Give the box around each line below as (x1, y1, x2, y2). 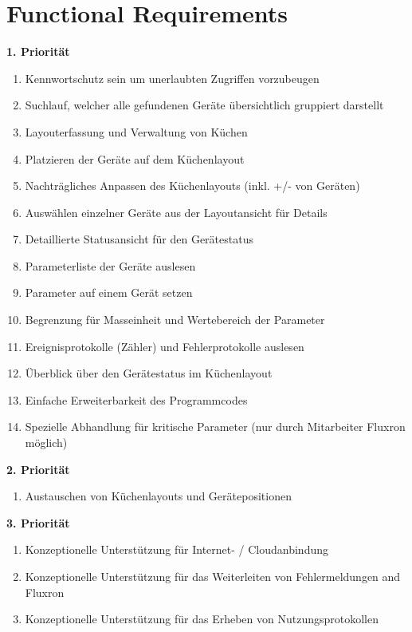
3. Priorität (6, 514, 70, 531)
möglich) (25, 434, 68, 451)
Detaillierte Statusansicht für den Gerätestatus (25, 231, 253, 247)
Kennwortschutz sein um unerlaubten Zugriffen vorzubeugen (25, 69, 320, 86)
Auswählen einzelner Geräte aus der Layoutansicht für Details (25, 203, 328, 220)
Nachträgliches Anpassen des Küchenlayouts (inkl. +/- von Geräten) (25, 177, 360, 194)
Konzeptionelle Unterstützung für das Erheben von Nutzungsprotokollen (25, 610, 379, 627)
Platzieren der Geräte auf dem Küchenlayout (25, 150, 245, 167)
